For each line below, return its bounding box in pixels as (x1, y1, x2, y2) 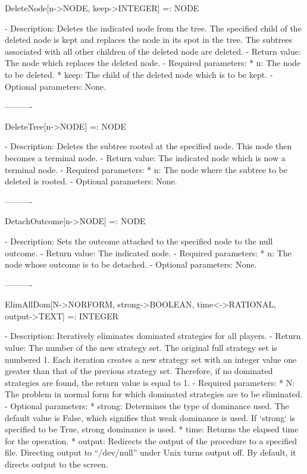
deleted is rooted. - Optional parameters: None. (5, 175, 177, 187)
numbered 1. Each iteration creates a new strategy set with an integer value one (5, 353, 297, 365)
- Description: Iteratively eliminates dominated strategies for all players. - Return (5, 329, 301, 342)
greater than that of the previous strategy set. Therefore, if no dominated (5, 365, 273, 377)
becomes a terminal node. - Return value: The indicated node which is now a (5, 151, 286, 164)
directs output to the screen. (5, 458, 108, 470)
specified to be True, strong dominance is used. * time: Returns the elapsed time (5, 423, 299, 435)
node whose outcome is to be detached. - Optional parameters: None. (5, 258, 257, 271)
